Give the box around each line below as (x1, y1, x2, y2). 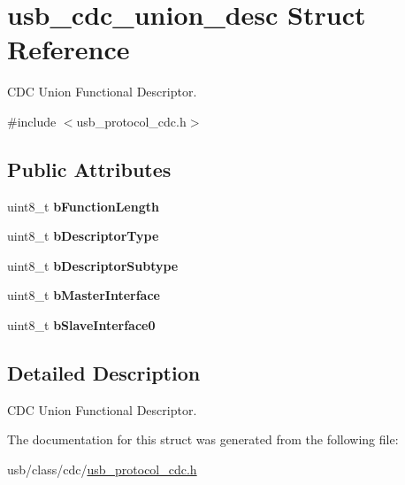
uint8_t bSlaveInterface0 (7, 316, 156, 335)
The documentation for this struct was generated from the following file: (7, 430, 399, 449)
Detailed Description (7, 359, 201, 387)
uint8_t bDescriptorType (7, 227, 159, 245)
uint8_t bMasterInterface (7, 286, 160, 304)
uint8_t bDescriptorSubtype (7, 256, 179, 274)
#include (7, 112, 57, 130)
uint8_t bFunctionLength (7, 196, 159, 215)
